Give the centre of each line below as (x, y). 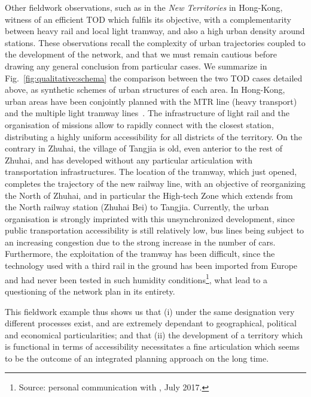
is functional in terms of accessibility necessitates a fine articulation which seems (152, 346)
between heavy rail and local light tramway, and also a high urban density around (155, 31)
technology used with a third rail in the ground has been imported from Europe (151, 266)
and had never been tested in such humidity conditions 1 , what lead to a (136, 278)
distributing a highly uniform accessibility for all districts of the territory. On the (153, 136)
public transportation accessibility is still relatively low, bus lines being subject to (155, 230)
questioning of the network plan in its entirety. (90, 291)
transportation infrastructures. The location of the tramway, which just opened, (151, 172)
